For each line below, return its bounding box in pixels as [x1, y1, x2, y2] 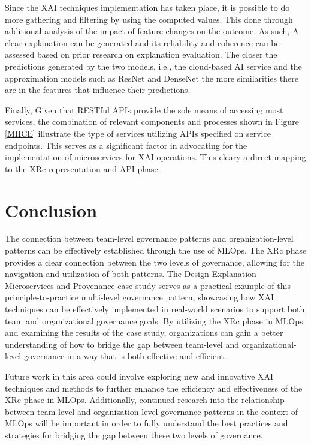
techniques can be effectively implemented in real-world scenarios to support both [5, 303, 305, 315]
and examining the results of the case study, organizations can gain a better [5, 326, 283, 339]
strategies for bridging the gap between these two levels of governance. [5, 428, 263, 441]
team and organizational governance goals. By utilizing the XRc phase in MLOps [5, 314, 303, 327]
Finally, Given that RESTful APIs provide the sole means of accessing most [5, 103, 283, 116]
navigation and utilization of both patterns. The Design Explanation [5, 267, 256, 280]
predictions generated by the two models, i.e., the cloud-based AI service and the [5, 59, 302, 72]
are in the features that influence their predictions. [5, 83, 191, 96]
